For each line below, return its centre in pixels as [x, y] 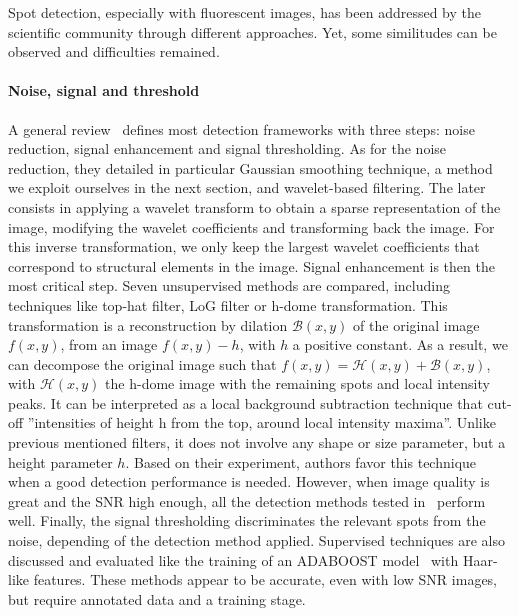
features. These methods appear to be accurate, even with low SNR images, [265, 579]
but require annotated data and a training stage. [157, 598]
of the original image [416, 324]
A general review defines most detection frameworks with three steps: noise [241, 128]
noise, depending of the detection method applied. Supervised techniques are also [257, 540]
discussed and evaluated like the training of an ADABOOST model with [233, 559]
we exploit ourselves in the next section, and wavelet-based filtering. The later [247, 187]
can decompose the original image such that [142, 363]
